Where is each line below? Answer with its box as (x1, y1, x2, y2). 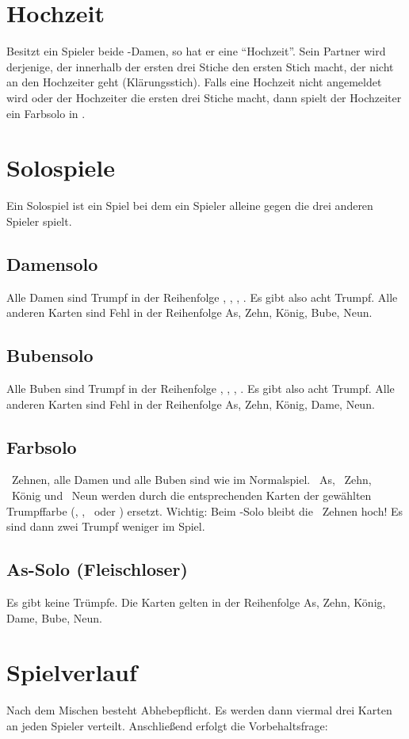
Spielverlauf (6, 656, 137, 688)
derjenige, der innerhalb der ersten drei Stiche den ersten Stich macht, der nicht (6, 58, 394, 74)
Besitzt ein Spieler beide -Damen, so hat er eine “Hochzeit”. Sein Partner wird (6, 43, 386, 59)
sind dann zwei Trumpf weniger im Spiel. (6, 518, 205, 535)
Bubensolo (6, 343, 94, 368)
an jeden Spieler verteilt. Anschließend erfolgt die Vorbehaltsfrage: (6, 717, 328, 733)
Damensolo (6, 251, 98, 276)
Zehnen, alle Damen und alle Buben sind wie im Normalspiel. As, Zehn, (11, 471, 372, 488)
